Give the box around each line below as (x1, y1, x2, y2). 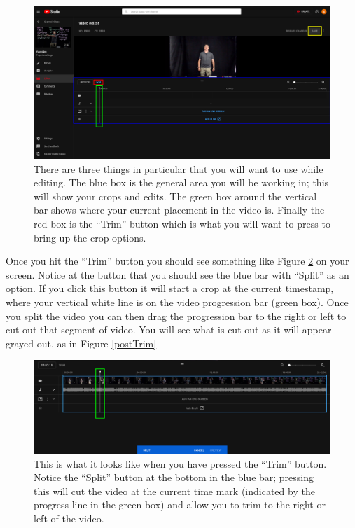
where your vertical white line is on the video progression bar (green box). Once (6, 294, 349, 309)
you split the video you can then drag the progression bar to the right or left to (6, 308, 347, 323)
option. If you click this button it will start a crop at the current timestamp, (6, 281, 334, 296)
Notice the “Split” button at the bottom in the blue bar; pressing (34, 470, 314, 485)
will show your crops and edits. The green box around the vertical (34, 188, 317, 203)
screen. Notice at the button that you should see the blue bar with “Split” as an (6, 267, 349, 282)
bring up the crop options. (34, 230, 146, 244)
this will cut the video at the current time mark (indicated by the (34, 483, 315, 498)
